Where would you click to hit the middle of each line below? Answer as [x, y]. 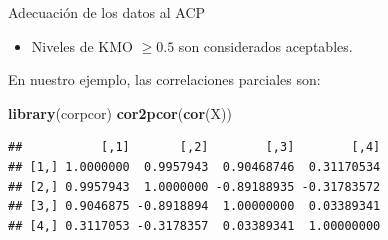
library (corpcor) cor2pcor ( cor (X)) [120, 112]
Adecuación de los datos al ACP [107, 12]
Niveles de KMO [82, 45]
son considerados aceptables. [265, 45]
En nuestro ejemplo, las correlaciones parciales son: [164, 79]
